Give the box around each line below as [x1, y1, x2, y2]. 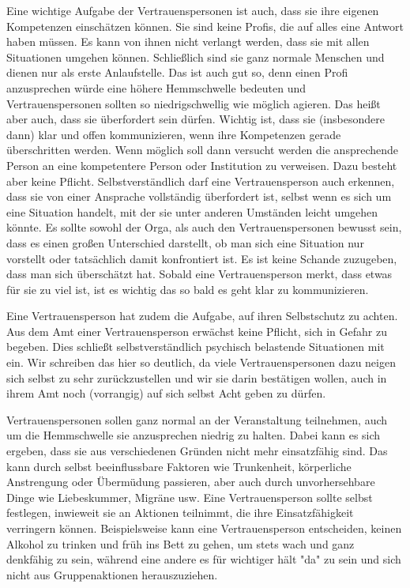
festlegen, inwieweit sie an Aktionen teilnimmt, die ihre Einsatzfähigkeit [6, 504, 354, 521]
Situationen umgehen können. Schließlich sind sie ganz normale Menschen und [6, 48, 385, 65]
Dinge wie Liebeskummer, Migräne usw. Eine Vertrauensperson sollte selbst [6, 488, 373, 505]
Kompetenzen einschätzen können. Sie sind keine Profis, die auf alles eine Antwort [6, 17, 404, 34]
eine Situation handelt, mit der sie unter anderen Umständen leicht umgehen [6, 203, 378, 220]
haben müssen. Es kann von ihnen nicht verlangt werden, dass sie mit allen [6, 33, 370, 50]
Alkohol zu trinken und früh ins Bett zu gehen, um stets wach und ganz [6, 535, 355, 552]
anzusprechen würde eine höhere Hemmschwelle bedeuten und [6, 79, 307, 96]
